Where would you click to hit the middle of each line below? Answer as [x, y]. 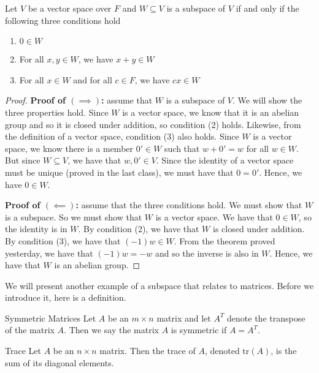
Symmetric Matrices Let [51, 318]
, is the [284, 351]
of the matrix [30, 330]
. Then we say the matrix [111, 330]
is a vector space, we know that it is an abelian [211, 112]
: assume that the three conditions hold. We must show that [189, 205]
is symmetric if [199, 330]
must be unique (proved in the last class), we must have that [119, 172]
